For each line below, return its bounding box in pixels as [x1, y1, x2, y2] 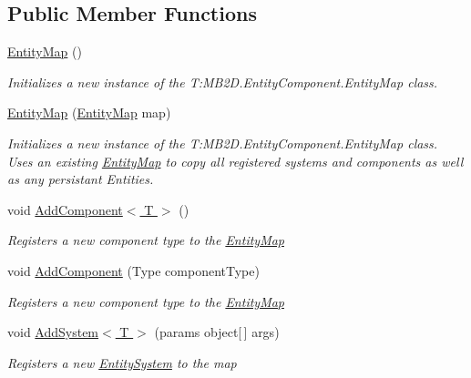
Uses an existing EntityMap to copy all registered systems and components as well [7, 151, 464, 170]
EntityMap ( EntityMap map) [7, 103, 171, 122]
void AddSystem [7, 322, 99, 342]
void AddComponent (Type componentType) [7, 261, 260, 280]
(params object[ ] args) [154, 322, 280, 342]
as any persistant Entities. [7, 169, 154, 189]
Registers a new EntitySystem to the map [7, 352, 237, 372]
